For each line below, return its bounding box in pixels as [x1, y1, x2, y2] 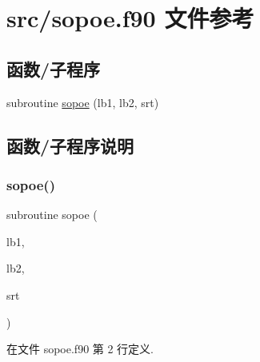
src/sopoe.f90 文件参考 [6, 2, 254, 34]
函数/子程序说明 [6, 133, 134, 157]
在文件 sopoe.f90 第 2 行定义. [6, 340, 154, 357]
